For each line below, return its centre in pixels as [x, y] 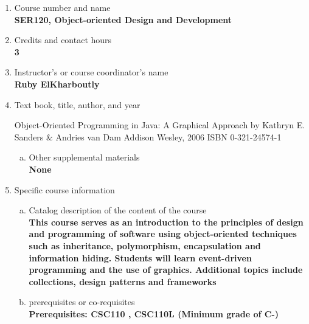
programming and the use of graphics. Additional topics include [166, 270]
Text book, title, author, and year [77, 104]
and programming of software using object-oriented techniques [163, 234]
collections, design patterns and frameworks [123, 281]
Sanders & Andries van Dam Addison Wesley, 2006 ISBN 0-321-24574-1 [148, 136]
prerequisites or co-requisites [82, 302]
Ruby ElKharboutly [57, 84]
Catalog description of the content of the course [118, 210]
